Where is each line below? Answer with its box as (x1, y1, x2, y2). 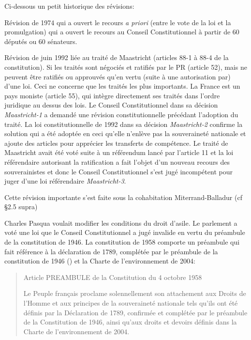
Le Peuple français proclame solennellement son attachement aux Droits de (23, 288, 246, 298)
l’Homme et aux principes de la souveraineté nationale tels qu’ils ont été (23, 298, 238, 308)
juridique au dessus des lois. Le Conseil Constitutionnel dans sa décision (4, 100, 218, 110)
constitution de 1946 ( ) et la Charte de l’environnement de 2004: (4, 256, 195, 266)
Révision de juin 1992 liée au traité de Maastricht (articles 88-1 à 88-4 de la (4, 52, 229, 62)
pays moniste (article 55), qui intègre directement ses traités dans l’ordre (4, 90, 220, 100)
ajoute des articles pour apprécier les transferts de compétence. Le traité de (4, 138, 228, 148)
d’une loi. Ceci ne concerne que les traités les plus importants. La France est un (4, 81, 240, 91)
